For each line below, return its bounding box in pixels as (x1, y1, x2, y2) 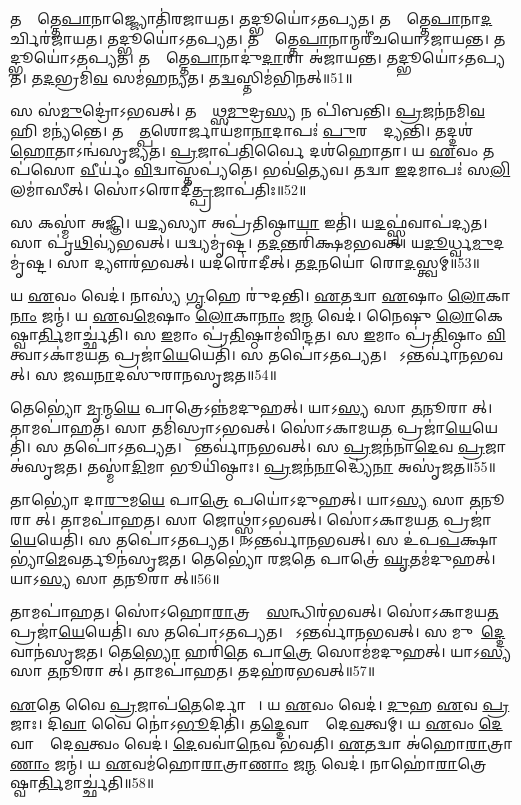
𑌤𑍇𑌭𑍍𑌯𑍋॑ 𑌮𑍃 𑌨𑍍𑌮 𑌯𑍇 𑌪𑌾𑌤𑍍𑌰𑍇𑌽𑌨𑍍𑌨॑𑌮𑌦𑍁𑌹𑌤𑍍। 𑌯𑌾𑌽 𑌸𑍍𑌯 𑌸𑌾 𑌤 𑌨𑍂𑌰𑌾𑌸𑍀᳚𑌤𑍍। (10, 397, 493, 418)
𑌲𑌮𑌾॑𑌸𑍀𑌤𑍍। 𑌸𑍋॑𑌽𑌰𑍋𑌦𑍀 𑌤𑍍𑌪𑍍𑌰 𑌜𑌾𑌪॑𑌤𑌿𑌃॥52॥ (10, 178, 307, 199)
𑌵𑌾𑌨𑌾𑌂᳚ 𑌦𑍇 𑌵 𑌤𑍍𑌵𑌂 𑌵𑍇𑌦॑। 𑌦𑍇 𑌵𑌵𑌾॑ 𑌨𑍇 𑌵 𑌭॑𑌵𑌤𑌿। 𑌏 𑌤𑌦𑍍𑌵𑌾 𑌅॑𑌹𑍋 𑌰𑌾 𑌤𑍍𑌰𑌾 (10, 733, 514, 753)
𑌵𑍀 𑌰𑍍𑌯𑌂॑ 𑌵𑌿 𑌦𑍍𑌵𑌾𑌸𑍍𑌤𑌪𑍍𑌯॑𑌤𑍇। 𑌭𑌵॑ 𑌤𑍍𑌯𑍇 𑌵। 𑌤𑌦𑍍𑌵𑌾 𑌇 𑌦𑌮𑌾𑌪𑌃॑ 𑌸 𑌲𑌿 (80, 159, 511, 180)
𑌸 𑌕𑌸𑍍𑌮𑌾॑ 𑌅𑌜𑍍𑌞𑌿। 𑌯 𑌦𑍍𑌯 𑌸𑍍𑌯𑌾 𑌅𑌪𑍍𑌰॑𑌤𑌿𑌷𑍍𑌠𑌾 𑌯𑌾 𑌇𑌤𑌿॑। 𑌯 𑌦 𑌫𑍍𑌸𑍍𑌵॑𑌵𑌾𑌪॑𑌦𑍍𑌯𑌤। (10, 212, 488, 233)
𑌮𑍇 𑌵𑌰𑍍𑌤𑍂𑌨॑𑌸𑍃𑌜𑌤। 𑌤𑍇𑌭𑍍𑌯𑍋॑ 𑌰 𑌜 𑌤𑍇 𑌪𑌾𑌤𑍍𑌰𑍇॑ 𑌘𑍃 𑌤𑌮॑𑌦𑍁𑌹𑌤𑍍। (45, 548, 496, 569)
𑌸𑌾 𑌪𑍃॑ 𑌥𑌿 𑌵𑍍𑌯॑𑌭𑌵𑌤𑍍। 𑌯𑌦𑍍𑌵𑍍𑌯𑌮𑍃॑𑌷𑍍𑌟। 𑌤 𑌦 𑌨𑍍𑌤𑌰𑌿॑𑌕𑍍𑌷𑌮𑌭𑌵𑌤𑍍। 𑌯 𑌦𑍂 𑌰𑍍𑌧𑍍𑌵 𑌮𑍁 (10, 231, 494, 252)
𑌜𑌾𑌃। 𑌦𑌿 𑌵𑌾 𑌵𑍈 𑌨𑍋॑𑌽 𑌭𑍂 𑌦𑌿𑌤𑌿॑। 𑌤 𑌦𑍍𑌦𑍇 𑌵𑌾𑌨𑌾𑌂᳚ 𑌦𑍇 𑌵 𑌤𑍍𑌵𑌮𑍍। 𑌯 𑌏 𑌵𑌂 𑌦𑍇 (10, 713, 503, 734)
